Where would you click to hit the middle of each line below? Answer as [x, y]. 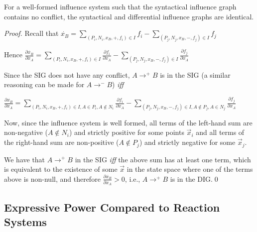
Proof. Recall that [31, 33]
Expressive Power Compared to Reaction [112, 207]
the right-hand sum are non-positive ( [62, 142]
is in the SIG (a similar [195, 74]
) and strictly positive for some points [127, 132]
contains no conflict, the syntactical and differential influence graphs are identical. [129, 16]
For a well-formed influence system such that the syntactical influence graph [120, 6]
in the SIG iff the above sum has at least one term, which [163, 159]
